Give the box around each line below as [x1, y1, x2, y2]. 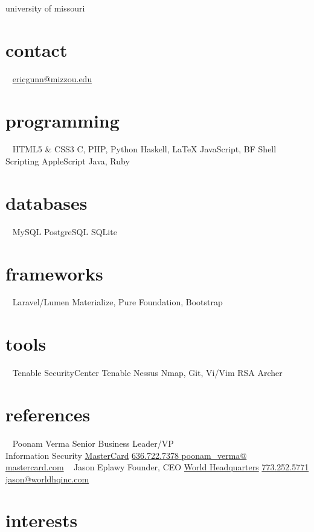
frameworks [5, 261, 103, 285]
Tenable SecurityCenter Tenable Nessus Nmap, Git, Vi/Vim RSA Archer [12, 366, 283, 379]
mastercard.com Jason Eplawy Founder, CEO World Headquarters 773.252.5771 [5, 461, 309, 473]
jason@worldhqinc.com [5, 472, 89, 485]
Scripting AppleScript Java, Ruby [5, 155, 130, 167]
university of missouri [5, 2, 85, 14]
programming [5, 108, 120, 132]
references [5, 401, 91, 426]
